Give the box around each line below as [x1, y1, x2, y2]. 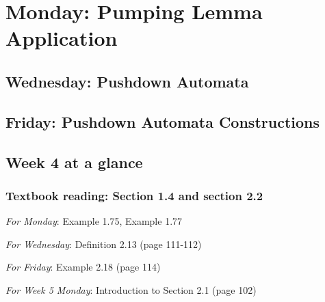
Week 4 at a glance [5, 151, 143, 172]
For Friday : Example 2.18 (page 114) [5, 260, 161, 274]
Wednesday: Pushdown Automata [5, 70, 249, 92]
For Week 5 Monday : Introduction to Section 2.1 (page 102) [5, 282, 257, 297]
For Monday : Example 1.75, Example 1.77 [5, 214, 183, 228]
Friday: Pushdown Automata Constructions [5, 111, 320, 132]
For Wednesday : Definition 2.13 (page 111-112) [5, 236, 202, 251]
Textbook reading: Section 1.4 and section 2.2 [5, 187, 263, 204]
